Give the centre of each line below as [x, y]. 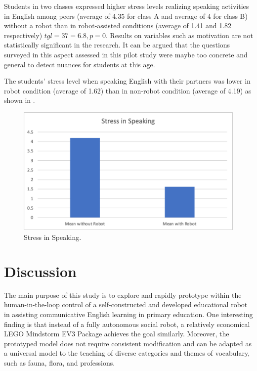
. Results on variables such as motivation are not [179, 35]
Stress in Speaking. [53, 237]
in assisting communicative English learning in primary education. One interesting [128, 314]
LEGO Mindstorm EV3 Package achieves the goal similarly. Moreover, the [117, 334]
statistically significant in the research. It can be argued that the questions [117, 45]
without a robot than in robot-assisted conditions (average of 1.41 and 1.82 [118, 25]
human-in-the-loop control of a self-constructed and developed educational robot [126, 304]
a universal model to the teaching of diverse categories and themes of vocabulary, [127, 353]
